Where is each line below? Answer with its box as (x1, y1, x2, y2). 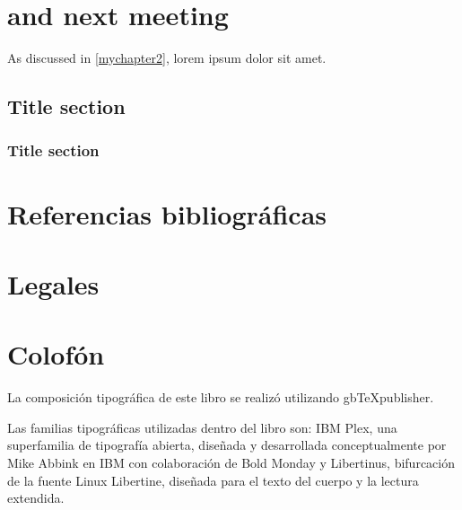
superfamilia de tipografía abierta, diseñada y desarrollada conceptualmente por (7, 435, 447, 454)
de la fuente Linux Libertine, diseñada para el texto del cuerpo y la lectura (7, 470, 419, 489)
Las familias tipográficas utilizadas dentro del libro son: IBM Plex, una (7, 418, 397, 436)
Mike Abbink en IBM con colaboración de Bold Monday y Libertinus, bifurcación (7, 453, 455, 471)
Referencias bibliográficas (7, 195, 327, 232)
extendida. (7, 488, 65, 507)
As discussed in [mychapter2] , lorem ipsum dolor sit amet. (7, 48, 327, 67)
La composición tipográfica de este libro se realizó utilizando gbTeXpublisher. (7, 388, 434, 407)
